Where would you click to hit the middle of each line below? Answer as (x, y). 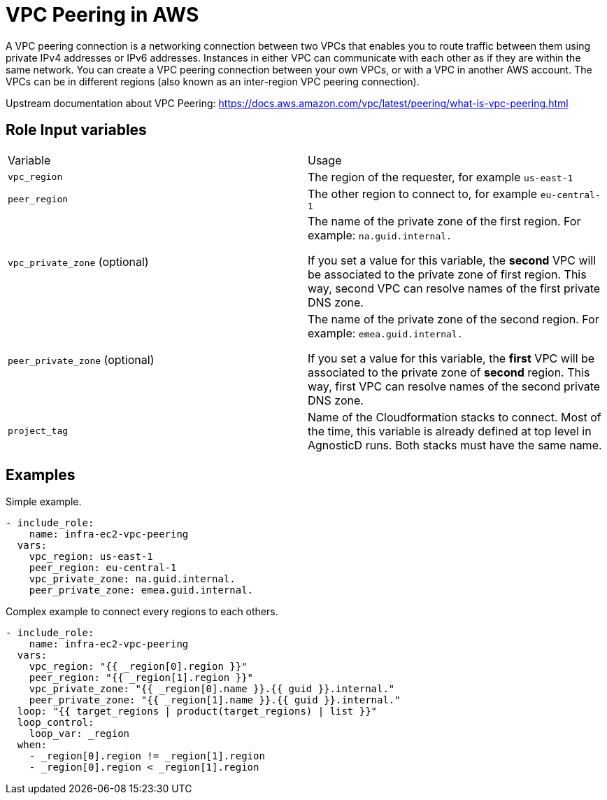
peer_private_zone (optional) (81, 359)
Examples (41, 475)
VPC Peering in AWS (102, 15)
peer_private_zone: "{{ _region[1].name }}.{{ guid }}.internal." (215, 700)
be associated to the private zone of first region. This (447, 274)
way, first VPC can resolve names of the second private (454, 386)
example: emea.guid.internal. (385, 333)
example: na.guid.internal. (380, 235)
